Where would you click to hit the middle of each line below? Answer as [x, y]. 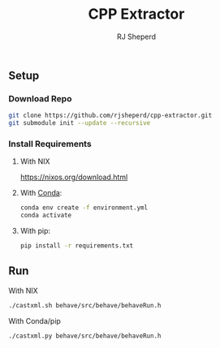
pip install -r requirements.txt [77, 246]
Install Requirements [50, 144]
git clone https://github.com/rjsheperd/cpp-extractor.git [110, 116]
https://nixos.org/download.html [74, 177]
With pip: [35, 231]
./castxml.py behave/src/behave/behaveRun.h [85, 336]
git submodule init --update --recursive [80, 123]
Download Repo [40, 98]
